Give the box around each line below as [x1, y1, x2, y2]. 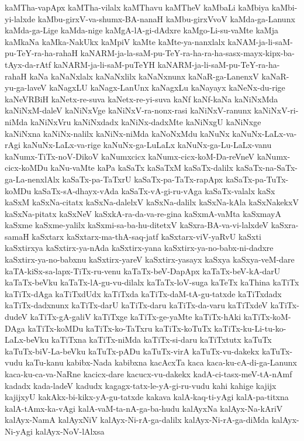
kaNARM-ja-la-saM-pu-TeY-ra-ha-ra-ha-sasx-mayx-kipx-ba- [80, 47, 295, 59]
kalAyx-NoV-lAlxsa [35, 425, 105, 437]
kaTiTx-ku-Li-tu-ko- [214, 322, 286, 334]
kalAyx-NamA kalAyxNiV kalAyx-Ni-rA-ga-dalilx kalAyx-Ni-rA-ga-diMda [5, 414, 270, 426]
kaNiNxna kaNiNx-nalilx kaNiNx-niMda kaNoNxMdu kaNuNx [5, 127, 230, 139]
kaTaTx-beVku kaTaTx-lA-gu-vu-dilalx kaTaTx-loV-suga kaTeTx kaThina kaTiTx [5, 276, 299, 288]
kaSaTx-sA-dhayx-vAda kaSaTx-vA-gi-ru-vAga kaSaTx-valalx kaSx [33, 184, 275, 197]
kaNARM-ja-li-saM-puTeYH [53, 58, 155, 70]
